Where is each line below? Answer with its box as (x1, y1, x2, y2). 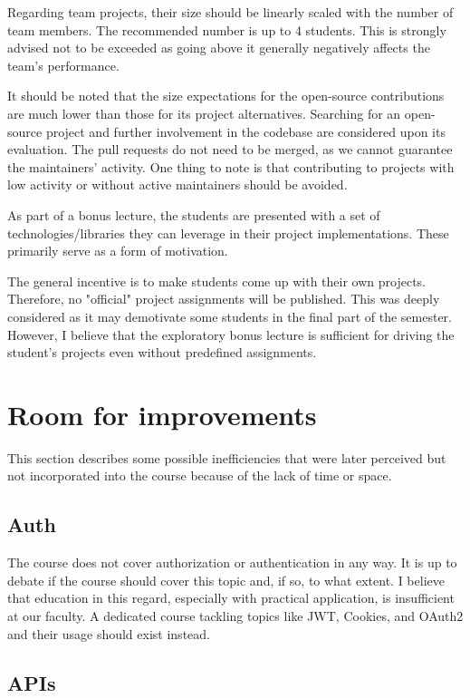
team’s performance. (7, 55, 120, 74)
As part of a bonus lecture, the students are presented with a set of (7, 205, 380, 224)
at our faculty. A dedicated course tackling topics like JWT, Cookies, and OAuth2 (7, 606, 464, 625)
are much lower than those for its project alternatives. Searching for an (7, 103, 401, 122)
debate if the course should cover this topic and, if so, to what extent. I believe (7, 570, 445, 589)
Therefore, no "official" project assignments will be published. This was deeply (7, 289, 440, 308)
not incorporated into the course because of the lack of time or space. (7, 466, 392, 485)
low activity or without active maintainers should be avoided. (7, 175, 348, 194)
